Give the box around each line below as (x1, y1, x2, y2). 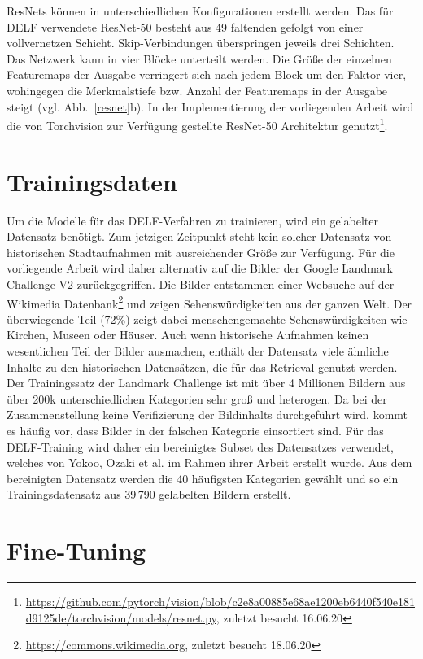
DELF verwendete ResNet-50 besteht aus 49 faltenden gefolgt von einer (7, 18, 364, 35)
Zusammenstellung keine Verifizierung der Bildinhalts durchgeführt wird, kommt (7, 406, 408, 423)
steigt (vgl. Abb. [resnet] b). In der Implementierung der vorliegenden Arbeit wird (7, 98, 414, 115)
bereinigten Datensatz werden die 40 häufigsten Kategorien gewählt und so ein (7, 469, 399, 487)
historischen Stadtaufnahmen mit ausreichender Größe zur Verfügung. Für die (7, 243, 395, 260)
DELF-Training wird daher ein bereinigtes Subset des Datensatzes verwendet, (7, 438, 394, 455)
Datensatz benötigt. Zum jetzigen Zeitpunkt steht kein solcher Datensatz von (7, 228, 392, 245)
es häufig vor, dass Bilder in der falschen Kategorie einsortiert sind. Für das (7, 421, 384, 439)
